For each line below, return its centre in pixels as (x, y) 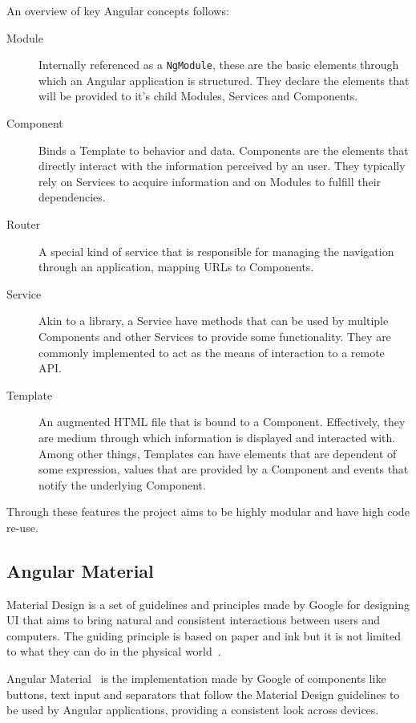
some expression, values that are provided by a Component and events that (224, 469)
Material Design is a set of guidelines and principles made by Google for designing (208, 604)
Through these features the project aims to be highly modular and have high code (208, 512)
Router (24, 224)
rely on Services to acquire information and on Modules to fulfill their (210, 181)
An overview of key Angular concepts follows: (118, 10)
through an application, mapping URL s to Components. (176, 267)
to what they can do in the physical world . (114, 651)
